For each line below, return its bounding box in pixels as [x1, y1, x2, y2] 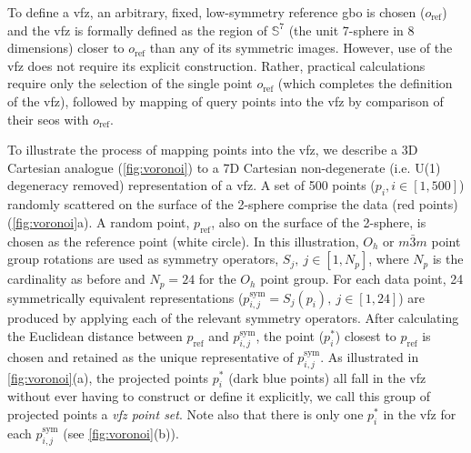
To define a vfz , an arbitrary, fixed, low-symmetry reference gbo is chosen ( [7, 3, 426, 21]
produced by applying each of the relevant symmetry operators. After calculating [7, 308, 459, 327]
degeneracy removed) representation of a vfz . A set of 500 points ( [7, 176, 376, 195]
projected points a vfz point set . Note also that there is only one [7, 404, 364, 423]
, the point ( [256, 326, 325, 345]
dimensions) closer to [7, 38, 125, 57]
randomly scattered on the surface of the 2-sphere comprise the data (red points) [7, 195, 458, 214]
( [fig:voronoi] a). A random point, [7, 212, 190, 231]
